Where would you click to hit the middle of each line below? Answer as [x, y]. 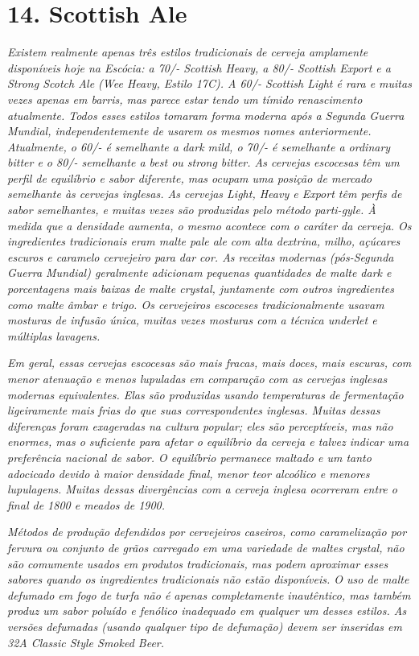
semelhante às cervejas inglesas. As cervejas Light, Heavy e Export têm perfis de [205, 194]
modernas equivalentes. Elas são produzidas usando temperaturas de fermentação [205, 394]
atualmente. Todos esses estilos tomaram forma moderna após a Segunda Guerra [206, 115]
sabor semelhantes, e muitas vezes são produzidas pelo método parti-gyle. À [192, 210]
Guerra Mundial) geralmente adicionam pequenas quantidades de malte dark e [199, 272]
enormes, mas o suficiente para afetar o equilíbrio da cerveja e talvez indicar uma [208, 441]
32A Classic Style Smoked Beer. [86, 642]
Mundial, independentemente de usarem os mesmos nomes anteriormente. [189, 131]
